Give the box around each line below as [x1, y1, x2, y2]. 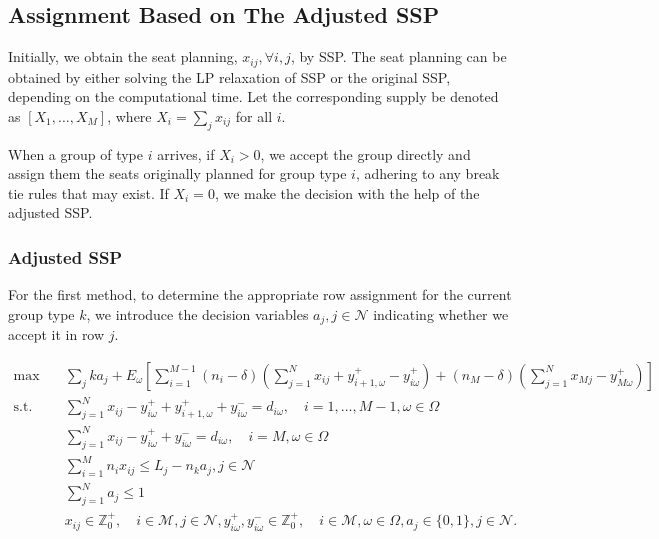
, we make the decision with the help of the [214, 182, 480, 203]
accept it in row [8, 324, 105, 345]
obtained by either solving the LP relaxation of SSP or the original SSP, [8, 66, 451, 87]
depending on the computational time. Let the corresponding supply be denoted [8, 86, 499, 107]
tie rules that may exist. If [8, 182, 169, 203]
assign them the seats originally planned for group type [8, 163, 347, 184]
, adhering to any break [355, 163, 500, 184]
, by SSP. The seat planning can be [290, 46, 507, 67]
